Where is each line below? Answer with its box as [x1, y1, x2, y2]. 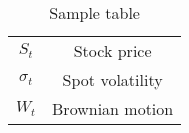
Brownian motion [52, 97, 174, 120]
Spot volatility [62, 68, 163, 91]
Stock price [73, 39, 152, 62]
